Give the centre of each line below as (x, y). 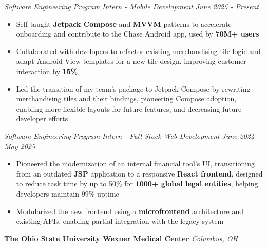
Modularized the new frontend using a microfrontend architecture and (130, 211)
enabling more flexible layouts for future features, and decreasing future (129, 108)
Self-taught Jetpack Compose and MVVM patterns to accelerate (124, 23)
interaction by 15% (47, 71)
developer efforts (42, 119)
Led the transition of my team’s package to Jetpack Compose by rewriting (133, 88)
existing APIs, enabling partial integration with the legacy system (120, 221)
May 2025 (20, 146)
